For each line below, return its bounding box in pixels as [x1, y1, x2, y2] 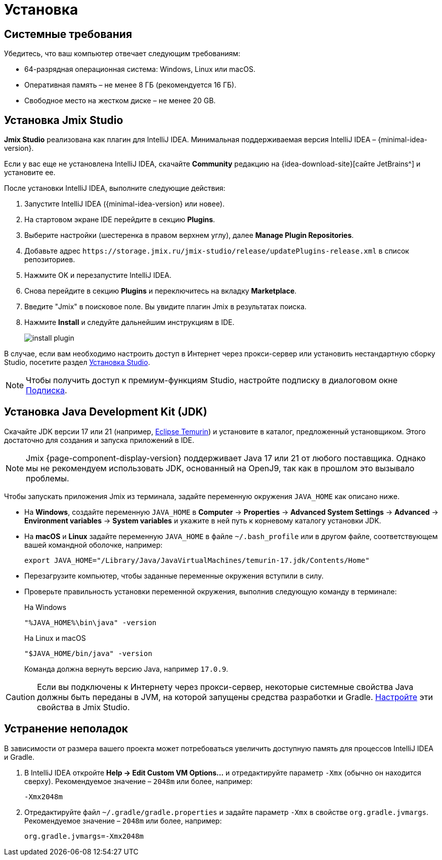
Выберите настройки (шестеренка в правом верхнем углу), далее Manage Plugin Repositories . [24, 231, 354, 240]
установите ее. [4, 168, 56, 177]
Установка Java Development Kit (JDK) [4, 405, 207, 419]
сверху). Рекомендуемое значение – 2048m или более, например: [24, 776, 253, 786]
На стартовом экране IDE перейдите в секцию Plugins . [24, 215, 215, 224]
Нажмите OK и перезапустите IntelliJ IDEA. [24, 271, 171, 280]
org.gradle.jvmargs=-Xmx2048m [24, 832, 144, 840]
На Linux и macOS [24, 633, 86, 642]
